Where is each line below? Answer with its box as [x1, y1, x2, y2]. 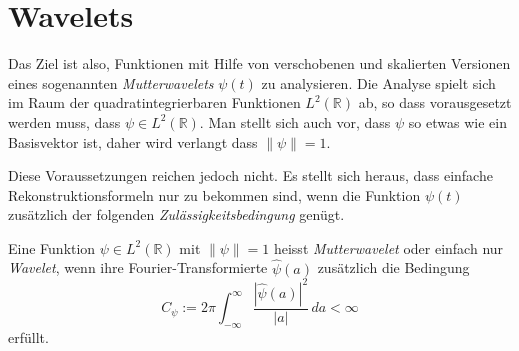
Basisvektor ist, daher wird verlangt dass [8, 131, 258, 152]
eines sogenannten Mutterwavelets [8, 72, 214, 93]
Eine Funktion [8, 237, 96, 258]
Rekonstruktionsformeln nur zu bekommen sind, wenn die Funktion [8, 184, 421, 205]
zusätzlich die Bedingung [317, 257, 470, 278]
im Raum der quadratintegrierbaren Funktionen [8, 92, 301, 113]
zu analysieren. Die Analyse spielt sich [261, 72, 496, 93]
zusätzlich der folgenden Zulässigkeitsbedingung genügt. [8, 204, 345, 225]
